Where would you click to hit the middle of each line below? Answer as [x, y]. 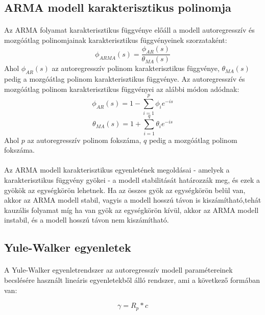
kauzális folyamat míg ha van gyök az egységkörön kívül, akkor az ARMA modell [131, 210]
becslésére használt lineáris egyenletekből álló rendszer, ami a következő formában [132, 280]
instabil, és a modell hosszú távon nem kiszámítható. [87, 220]
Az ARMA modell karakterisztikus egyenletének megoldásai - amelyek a [117, 170]
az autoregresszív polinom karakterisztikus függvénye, [136, 68]
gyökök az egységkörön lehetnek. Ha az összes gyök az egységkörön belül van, [125, 190]
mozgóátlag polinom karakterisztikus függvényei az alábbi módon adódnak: [122, 89]
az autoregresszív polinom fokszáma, [84, 140]
